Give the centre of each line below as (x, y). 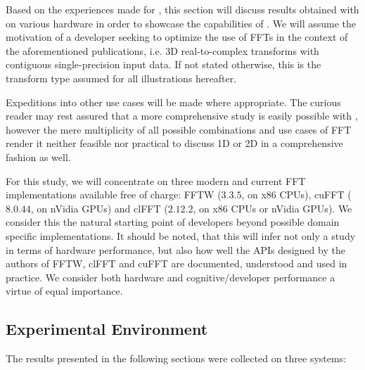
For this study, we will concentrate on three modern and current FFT (156, 180)
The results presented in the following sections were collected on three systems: (176, 358)
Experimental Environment (107, 329)
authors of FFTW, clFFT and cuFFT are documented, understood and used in (177, 263)
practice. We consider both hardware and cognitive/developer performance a (171, 277)
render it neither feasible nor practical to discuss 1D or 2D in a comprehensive (174, 143)
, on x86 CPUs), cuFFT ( (296, 194)
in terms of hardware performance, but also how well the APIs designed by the (175, 249)
